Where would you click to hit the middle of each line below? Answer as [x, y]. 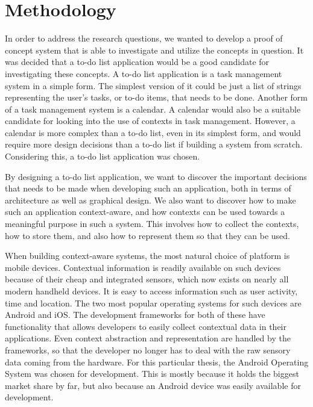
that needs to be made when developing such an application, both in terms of [148, 188]
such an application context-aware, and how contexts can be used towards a [145, 212]
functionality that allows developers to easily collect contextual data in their [146, 326]
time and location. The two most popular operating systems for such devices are [153, 303]
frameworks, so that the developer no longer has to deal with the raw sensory [148, 350]
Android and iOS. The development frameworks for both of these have [135, 315]
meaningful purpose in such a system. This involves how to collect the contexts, [152, 224]
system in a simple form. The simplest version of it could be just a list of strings [153, 85]
